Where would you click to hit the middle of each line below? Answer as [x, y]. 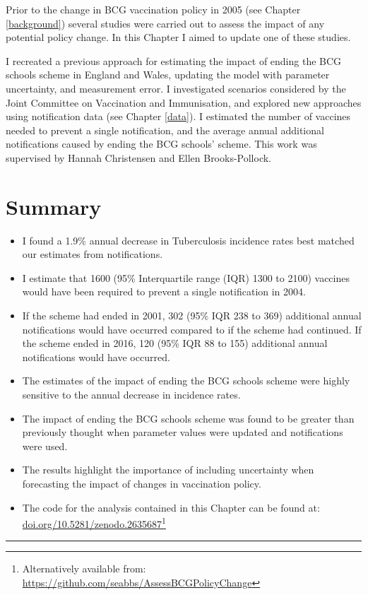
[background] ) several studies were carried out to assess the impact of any [165, 23]
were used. [45, 446]
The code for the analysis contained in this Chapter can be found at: [171, 507]
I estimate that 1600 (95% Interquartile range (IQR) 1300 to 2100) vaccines [186, 277]
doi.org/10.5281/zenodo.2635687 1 [94, 523]
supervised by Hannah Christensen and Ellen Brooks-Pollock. [139, 157]
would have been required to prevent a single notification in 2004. [164, 291]
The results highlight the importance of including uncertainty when [168, 470]
